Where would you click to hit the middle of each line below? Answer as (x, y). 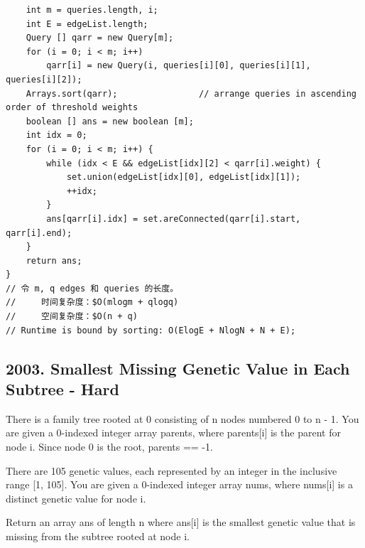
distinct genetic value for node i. (76, 498)
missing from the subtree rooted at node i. (98, 536)
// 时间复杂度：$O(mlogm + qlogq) (92, 302)
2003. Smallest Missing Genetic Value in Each (178, 368)
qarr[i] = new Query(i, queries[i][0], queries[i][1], (179, 66)
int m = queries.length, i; (92, 10)
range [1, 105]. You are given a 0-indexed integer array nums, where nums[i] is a (179, 484)
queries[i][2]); (44, 79)
